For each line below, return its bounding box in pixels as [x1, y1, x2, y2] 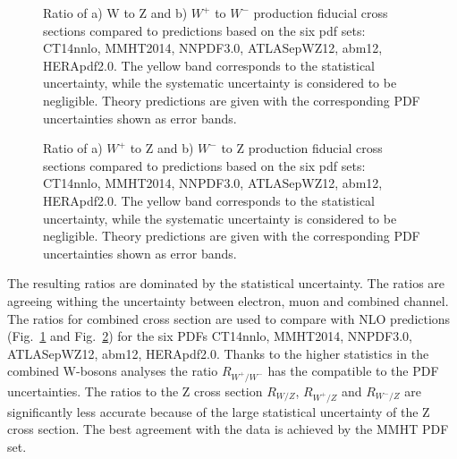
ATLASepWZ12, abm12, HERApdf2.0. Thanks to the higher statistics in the [7, 344, 429, 362]
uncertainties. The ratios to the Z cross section [7, 382, 263, 401]
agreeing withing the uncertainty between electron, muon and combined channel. [7, 291, 449, 310]
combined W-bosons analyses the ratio [7, 361, 218, 380]
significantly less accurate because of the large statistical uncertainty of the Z [7, 402, 430, 421]
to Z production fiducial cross [221, 139, 383, 157]
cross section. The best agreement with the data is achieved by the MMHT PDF [7, 420, 449, 438]
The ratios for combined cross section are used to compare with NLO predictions [7, 309, 451, 327]
